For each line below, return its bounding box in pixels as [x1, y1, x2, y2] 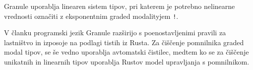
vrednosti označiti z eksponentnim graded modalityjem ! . [4, 10, 179, 21]
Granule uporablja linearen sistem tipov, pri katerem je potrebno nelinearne [4, 1, 235, 11]
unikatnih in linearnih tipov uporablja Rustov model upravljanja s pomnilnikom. [4, 57, 250, 67]
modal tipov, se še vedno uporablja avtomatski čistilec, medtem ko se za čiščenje [4, 47, 249, 57]
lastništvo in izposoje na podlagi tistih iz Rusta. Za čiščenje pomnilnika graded [4, 37, 244, 47]
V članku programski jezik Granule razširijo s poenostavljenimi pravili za [4, 27, 226, 38]
